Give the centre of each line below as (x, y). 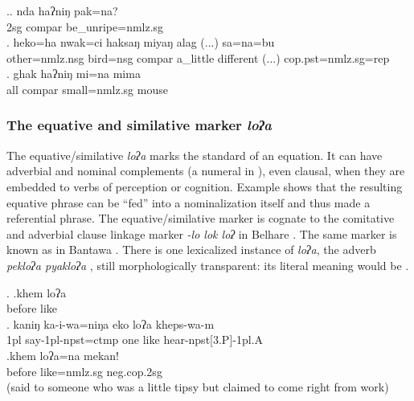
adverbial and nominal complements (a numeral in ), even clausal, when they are (206, 171)
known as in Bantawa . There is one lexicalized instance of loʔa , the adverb (191, 250)
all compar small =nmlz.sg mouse (87, 89)
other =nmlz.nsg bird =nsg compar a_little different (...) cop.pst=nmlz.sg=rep (198, 57)
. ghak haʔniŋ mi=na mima (74, 74)
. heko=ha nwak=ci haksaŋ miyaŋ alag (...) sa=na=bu (141, 42)
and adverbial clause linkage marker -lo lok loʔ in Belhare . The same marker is (202, 233)
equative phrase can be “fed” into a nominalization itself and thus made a (189, 202)
